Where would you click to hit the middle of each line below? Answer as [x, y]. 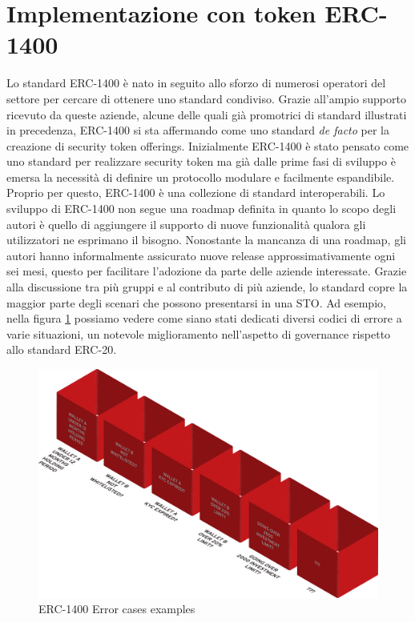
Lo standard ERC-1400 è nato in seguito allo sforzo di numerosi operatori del [196, 83]
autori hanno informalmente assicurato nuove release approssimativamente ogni [201, 255]
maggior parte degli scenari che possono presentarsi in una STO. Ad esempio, [196, 302]
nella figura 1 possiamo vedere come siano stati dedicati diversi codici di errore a [204, 318]
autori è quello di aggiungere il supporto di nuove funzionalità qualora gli [186, 224]
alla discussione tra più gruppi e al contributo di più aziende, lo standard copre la [207, 287]
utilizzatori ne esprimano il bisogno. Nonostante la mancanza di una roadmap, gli [206, 240]
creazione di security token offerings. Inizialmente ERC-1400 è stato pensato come [208, 145]
